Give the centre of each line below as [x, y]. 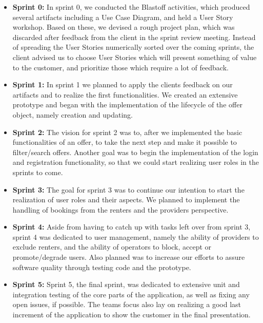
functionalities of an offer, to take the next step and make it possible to [125, 142]
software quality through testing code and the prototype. [102, 267]
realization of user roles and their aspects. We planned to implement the [126, 199]
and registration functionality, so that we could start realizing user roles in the [136, 162]
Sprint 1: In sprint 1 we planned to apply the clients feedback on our [123, 84]
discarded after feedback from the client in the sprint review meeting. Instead [134, 37]
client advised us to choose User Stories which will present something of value [135, 57]
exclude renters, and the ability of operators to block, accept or [112, 247]
